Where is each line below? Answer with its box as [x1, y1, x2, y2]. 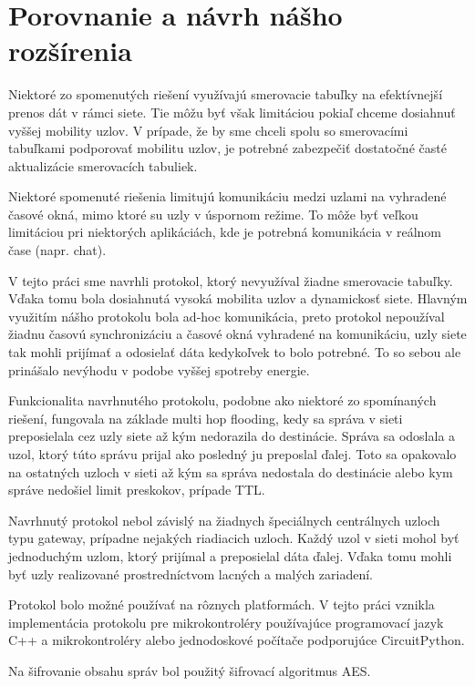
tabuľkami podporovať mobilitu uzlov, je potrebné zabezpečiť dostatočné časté [8, 138, 447, 158]
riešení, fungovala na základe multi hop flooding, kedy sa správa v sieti [8, 408, 403, 427]
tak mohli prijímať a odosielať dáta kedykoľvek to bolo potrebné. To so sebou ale [8, 343, 461, 362]
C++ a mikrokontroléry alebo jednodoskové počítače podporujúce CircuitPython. [8, 630, 465, 650]
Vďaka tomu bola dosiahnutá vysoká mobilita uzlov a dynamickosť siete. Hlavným [8, 289, 468, 308]
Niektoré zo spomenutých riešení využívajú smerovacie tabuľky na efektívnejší [8, 85, 443, 104]
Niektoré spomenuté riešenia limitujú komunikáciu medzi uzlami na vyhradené [8, 187, 447, 206]
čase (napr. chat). [8, 241, 107, 260]
